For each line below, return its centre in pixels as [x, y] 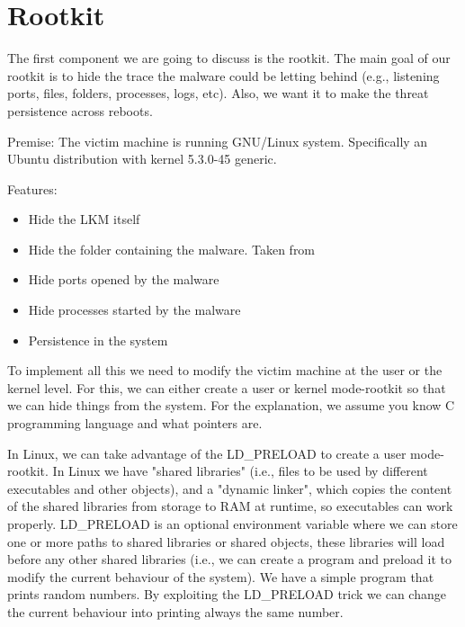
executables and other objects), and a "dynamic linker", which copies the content [230, 488]
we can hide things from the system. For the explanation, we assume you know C [231, 405]
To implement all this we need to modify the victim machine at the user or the [225, 370]
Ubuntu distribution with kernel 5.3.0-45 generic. [142, 159]
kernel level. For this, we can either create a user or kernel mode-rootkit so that [227, 387]
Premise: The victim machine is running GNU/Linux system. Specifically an [218, 141]
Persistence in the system [98, 340]
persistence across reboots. [80, 110]
